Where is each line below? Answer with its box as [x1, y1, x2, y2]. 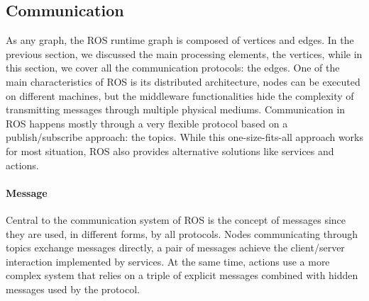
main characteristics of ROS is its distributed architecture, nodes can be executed [6, 74, 360, 89]
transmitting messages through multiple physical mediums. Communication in [6, 102, 346, 117]
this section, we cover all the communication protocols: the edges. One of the [6, 60, 340, 75]
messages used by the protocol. [6, 281, 140, 296]
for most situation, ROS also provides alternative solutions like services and [6, 143, 334, 158]
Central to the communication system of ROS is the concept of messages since [6, 212, 346, 227]
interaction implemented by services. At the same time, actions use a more [6, 254, 330, 268]
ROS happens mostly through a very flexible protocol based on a [6, 115, 288, 130]
